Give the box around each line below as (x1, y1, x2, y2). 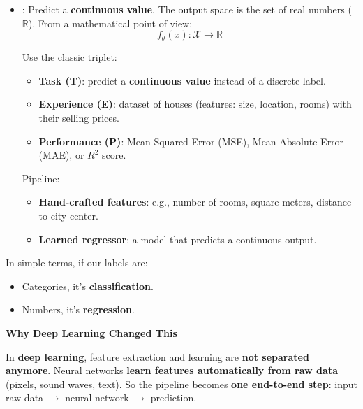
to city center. (38, 208, 98, 222)
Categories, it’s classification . (22, 278, 154, 293)
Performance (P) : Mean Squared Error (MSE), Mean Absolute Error (38, 134, 344, 148)
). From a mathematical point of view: (28, 15, 193, 30)
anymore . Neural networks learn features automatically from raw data (6, 363, 338, 378)
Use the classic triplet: (22, 50, 117, 64)
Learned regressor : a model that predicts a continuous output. (38, 231, 317, 246)
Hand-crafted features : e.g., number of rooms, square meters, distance (38, 194, 352, 209)
